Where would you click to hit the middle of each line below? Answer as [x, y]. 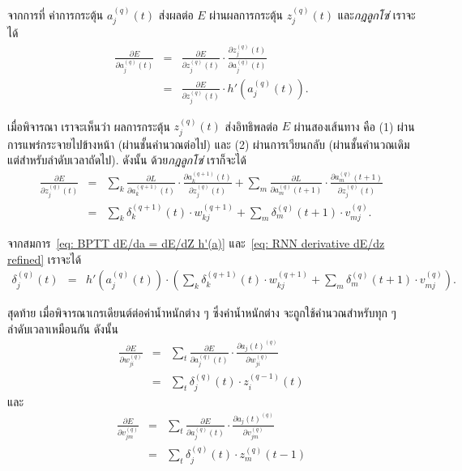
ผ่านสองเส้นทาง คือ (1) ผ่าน [354, 126]
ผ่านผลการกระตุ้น [246, 14]
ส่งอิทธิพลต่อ [251, 126]
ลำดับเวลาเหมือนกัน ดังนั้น [63, 328]
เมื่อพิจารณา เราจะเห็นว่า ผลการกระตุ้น [89, 126]
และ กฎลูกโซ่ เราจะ [376, 14]
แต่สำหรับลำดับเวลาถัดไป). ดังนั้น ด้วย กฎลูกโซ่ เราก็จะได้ [127, 160]
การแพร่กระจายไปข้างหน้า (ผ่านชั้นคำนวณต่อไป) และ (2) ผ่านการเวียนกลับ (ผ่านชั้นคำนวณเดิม [209, 144]
